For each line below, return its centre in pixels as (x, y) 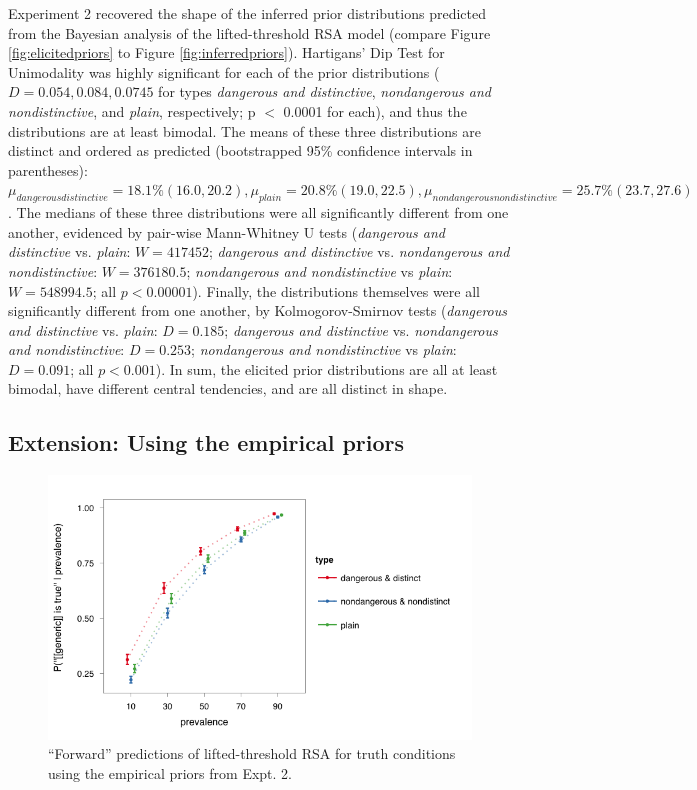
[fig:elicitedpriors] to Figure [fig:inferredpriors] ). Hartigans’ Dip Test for (226, 52)
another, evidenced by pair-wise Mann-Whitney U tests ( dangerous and (226, 231)
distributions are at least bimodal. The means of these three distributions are (244, 130)
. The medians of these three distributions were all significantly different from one (258, 212)
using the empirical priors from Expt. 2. (170, 772)
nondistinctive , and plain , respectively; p (132, 110)
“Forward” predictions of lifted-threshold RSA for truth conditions (252, 753)
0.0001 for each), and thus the (375, 110)
